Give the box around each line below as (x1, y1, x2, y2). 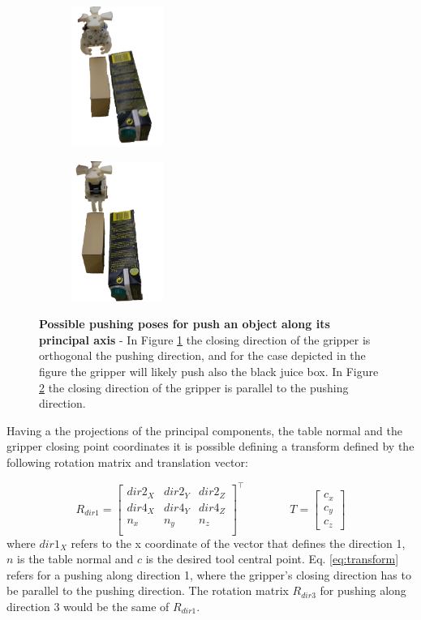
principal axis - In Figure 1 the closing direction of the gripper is (39, 331, 371, 348)
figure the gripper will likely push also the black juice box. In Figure (39, 362, 379, 379)
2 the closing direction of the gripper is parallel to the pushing (39, 378, 349, 396)
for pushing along (320, 582, 406, 599)
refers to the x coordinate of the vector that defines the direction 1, (71, 534, 406, 551)
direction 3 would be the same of (6, 597, 170, 614)
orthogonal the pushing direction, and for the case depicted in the (39, 347, 366, 364)
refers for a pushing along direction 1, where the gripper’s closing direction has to (6, 566, 411, 583)
